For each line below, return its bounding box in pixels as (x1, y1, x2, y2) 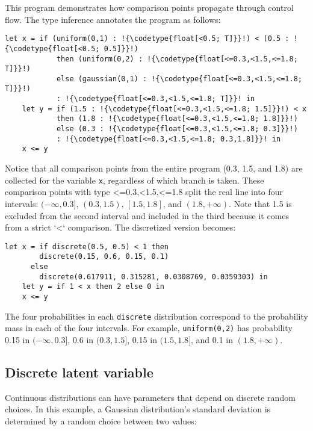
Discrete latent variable (5, 362, 153, 381)
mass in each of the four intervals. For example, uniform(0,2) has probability (5, 321, 293, 334)
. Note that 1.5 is (229, 197, 292, 209)
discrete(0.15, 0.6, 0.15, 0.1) (39, 252, 169, 261)
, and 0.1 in (191, 333, 234, 346)
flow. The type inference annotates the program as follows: (5, 13, 221, 25)
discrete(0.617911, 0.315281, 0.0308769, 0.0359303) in (39, 272, 268, 281)
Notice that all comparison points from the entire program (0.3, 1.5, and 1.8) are (5, 162, 303, 175)
